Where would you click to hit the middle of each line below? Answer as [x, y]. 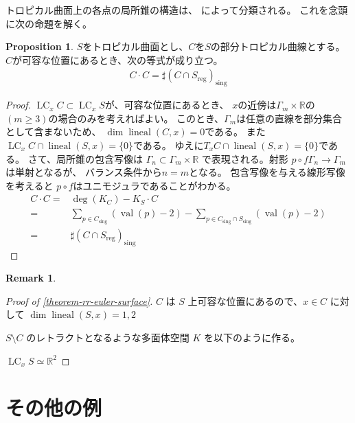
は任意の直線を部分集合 [289, 118]
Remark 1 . [31, 278]
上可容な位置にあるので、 [245, 300]
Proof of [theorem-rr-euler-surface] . [79, 300]
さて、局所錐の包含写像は [85, 158]
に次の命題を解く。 [49, 23]
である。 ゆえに [168, 145]
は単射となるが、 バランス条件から [84, 172]
